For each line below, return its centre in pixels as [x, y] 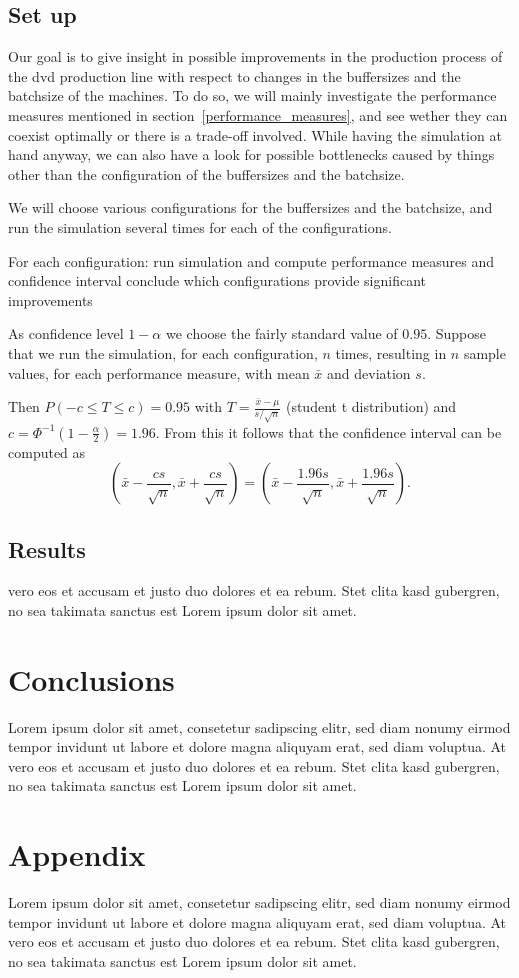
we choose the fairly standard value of [281, 333]
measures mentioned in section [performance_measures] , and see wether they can [258, 114]
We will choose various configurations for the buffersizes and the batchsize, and [250, 207]
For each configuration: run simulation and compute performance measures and [251, 260]
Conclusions [91, 678]
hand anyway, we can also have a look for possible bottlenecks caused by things [251, 154]
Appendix [77, 854]
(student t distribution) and [371, 406]
